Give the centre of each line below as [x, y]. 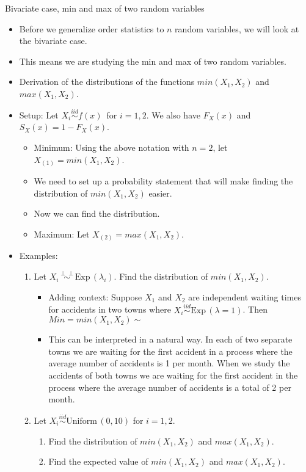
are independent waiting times [245, 296]
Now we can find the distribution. [97, 213]
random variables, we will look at [237, 28]
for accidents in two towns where [110, 309]
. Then [255, 309]
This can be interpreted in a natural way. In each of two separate [170, 339]
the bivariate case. [53, 41]
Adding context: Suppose [95, 296]
